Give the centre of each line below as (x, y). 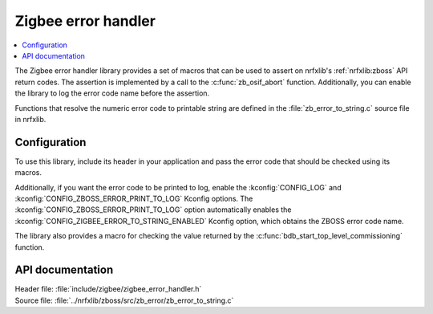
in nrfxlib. (30, 119)
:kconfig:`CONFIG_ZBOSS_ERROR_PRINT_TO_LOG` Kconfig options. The (134, 198)
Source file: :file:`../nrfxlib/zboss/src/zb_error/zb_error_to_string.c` (124, 300)
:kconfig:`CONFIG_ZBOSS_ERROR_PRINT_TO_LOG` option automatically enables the (153, 210)
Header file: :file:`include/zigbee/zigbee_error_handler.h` (108, 289)
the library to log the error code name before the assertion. (112, 93)
